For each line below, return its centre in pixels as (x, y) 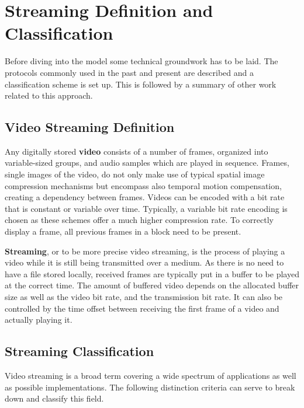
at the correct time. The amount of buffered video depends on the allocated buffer (152, 285)
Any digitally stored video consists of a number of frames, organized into (137, 151)
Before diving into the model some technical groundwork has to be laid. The (141, 61)
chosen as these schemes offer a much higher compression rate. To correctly (139, 220)
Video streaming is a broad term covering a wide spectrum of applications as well (151, 375)
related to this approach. (49, 95)
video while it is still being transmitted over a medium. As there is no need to (144, 262)
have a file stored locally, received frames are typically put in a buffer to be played (152, 273)
